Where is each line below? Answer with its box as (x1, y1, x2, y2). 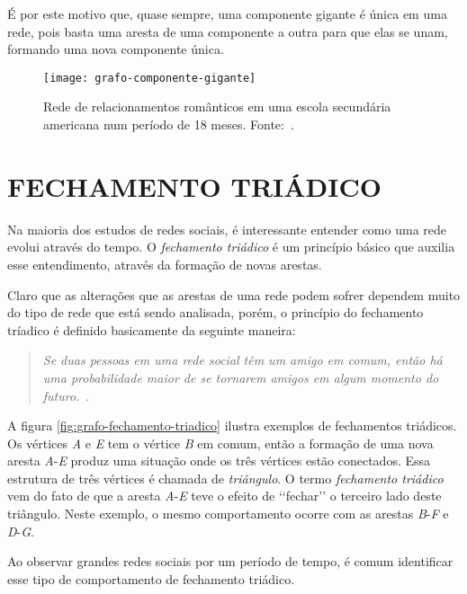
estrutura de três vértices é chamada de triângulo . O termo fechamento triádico (7, 468, 444, 487)
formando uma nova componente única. (7, 40, 224, 58)
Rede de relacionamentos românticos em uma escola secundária (43, 97, 391, 116)
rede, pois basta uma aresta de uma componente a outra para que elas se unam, (7, 22, 448, 40)
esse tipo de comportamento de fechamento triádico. (7, 569, 295, 588)
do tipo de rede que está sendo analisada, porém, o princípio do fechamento (7, 303, 424, 322)
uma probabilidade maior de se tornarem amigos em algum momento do (42, 368, 439, 386)
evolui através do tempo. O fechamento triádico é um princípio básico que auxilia (7, 237, 455, 256)
